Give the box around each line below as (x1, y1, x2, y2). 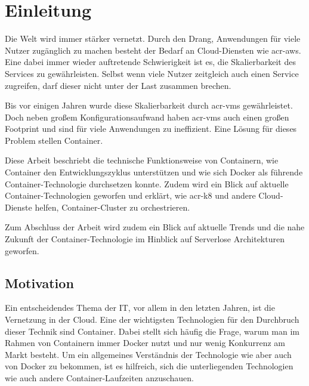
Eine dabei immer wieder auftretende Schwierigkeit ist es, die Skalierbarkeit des (5, 55, 296, 68)
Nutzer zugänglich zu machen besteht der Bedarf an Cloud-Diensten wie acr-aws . (5, 44, 301, 56)
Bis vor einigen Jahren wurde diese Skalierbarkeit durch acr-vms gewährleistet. (5, 99, 293, 112)
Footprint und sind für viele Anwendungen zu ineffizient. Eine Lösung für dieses (5, 122, 297, 135)
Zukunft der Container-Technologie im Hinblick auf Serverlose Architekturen (5, 233, 285, 245)
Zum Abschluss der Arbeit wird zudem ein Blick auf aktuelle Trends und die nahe (5, 221, 305, 233)
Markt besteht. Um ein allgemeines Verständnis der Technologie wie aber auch (5, 348, 292, 360)
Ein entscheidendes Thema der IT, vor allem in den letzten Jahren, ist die (5, 301, 275, 314)
